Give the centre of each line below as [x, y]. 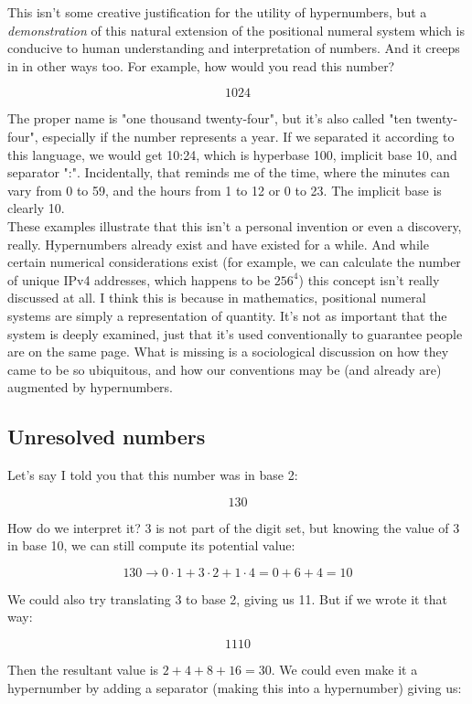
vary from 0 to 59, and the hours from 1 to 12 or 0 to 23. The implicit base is [225, 190]
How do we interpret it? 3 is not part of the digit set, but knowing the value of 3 [234, 527]
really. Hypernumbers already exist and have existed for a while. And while [218, 244]
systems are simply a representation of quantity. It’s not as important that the [227, 315]
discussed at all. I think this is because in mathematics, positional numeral [217, 298]
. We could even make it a [344, 670]
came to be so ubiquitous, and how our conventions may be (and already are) [225, 369]
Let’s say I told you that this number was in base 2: [153, 475]
